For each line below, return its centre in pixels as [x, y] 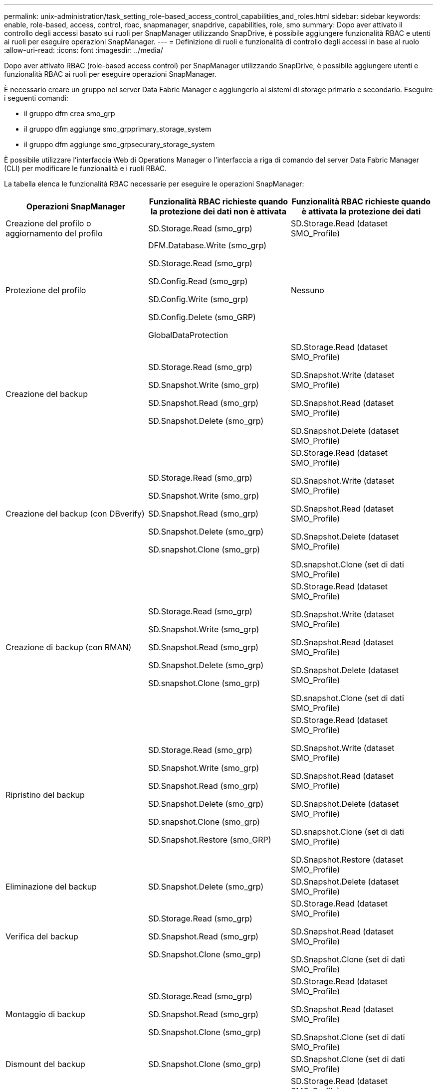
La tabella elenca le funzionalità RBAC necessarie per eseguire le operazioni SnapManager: [154, 184]
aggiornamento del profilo [54, 233]
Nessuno [307, 290]
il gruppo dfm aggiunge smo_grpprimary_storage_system [118, 129]
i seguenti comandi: [36, 98]
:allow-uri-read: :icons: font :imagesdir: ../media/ [84, 50]
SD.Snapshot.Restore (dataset [347, 860]
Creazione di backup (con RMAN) [69, 647]
